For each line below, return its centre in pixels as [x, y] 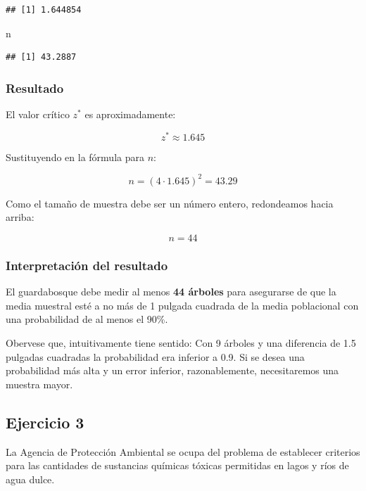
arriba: [20, 217]
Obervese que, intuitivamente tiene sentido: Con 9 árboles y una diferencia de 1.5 [181, 342]
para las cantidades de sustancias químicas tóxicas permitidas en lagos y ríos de [177, 465]
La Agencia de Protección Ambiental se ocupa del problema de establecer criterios [183, 451]
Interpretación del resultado [87, 265]
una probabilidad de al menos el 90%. [87, 319]
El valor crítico [38, 114]
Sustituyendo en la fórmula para [75, 157]
